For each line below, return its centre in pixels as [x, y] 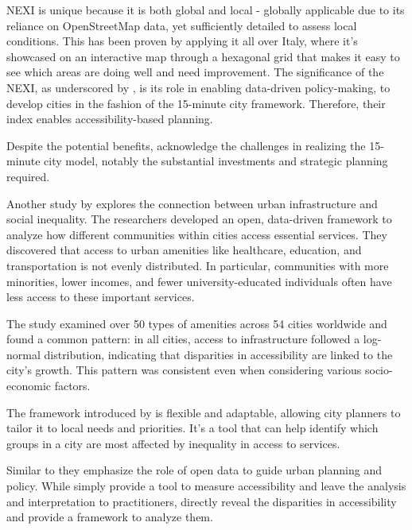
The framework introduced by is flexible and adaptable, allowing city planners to [204, 412]
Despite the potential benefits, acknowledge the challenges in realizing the [186, 145]
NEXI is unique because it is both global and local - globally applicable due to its [206, 10]
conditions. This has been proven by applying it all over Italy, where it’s [182, 41]
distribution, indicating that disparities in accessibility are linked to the [218, 354]
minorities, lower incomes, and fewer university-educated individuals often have [199, 281]
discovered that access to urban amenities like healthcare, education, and [184, 250]
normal [23, 354]
